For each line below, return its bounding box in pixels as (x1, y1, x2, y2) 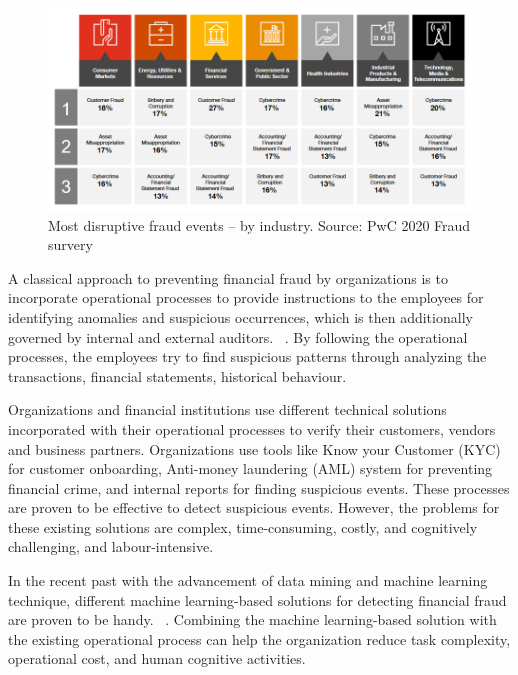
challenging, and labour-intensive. (8, 536, 214, 557)
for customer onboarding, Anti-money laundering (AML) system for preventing (8, 458, 493, 479)
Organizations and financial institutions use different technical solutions (8, 399, 447, 420)
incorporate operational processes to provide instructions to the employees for (8, 287, 484, 308)
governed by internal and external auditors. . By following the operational (8, 326, 468, 347)
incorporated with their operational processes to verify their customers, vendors (8, 418, 496, 439)
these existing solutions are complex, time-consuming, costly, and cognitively (8, 516, 478, 537)
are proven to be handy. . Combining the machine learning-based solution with (8, 609, 497, 630)
